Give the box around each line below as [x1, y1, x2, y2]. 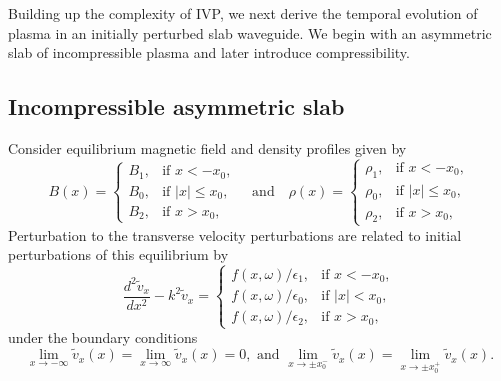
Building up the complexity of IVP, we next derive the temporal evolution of [8, 3, 478, 23]
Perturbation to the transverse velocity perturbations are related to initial [8, 224, 462, 245]
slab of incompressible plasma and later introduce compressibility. [8, 42, 410, 63]
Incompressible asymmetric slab [8, 91, 345, 122]
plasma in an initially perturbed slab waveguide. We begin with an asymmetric [8, 22, 492, 43]
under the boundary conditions [8, 327, 198, 348]
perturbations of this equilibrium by [8, 244, 229, 265]
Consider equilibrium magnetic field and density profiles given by [8, 137, 407, 158]
